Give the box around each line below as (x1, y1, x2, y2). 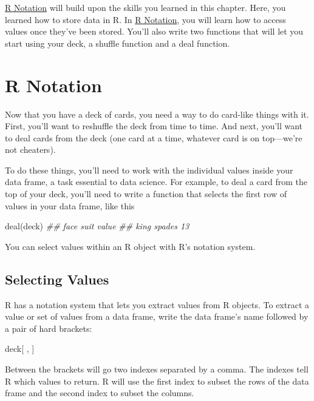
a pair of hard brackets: (5, 322, 92, 334)
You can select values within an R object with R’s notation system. (5, 240, 256, 252)
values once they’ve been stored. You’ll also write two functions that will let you (5, 25, 304, 38)
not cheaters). (5, 143, 56, 156)
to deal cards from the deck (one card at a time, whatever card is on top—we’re (5, 131, 302, 144)
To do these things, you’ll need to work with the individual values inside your (5, 163, 293, 176)
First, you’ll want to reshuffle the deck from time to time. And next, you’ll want (5, 120, 303, 132)
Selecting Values (5, 269, 109, 288)
